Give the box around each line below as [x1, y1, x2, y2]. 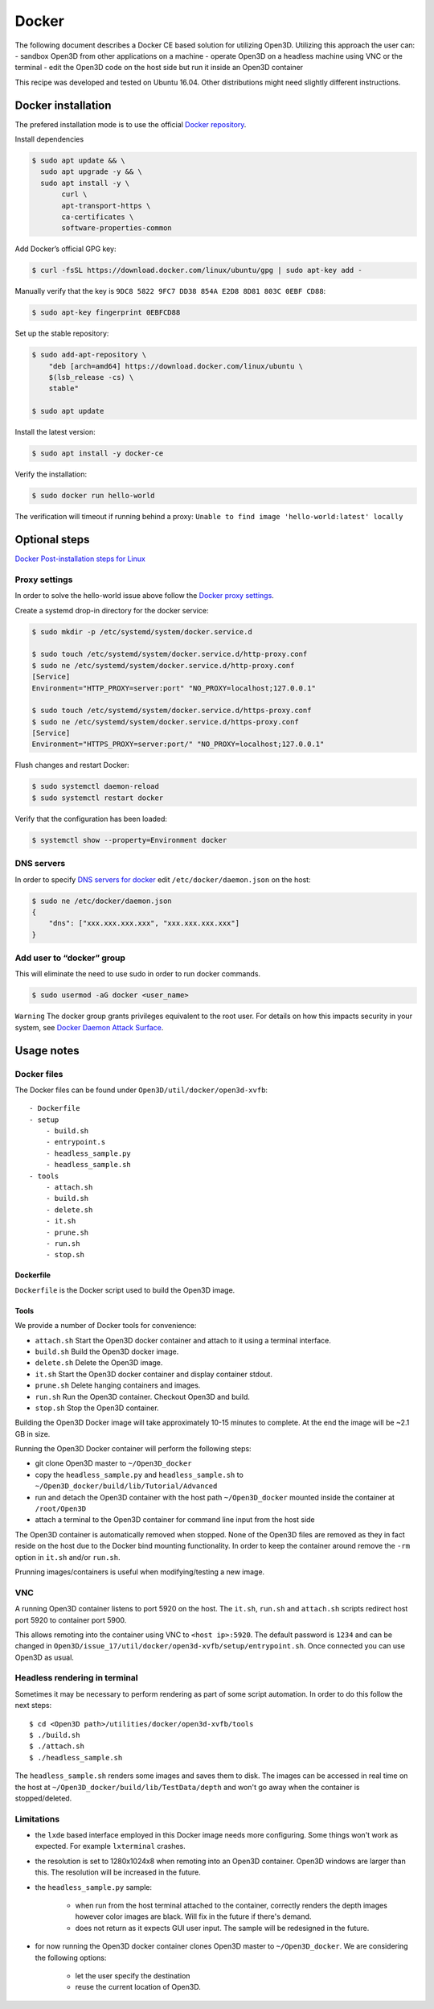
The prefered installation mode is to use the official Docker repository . [14, 119, 247, 129]
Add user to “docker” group [14, 952, 126, 963]
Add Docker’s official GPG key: [14, 244, 117, 254]
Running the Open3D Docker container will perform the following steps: [14, 1444, 252, 1454]
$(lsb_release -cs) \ [48, 373, 134, 382]
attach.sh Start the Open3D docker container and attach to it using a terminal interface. [35, 1335, 331, 1345]
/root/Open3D [35, 1504, 87, 1513]
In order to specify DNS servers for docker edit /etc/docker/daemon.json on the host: [14, 874, 311, 885]
